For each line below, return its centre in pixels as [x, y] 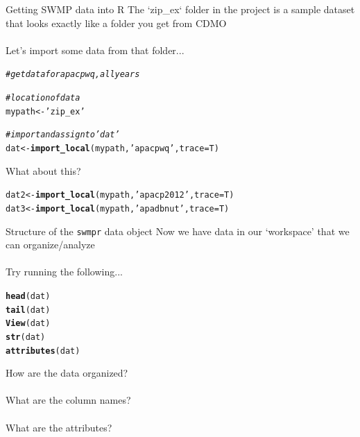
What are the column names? [68, 400]
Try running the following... [64, 272]
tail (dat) [28, 310]
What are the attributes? [59, 427]
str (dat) [26, 337]
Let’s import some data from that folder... [95, 50]
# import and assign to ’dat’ [63, 135]
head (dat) [28, 296]
